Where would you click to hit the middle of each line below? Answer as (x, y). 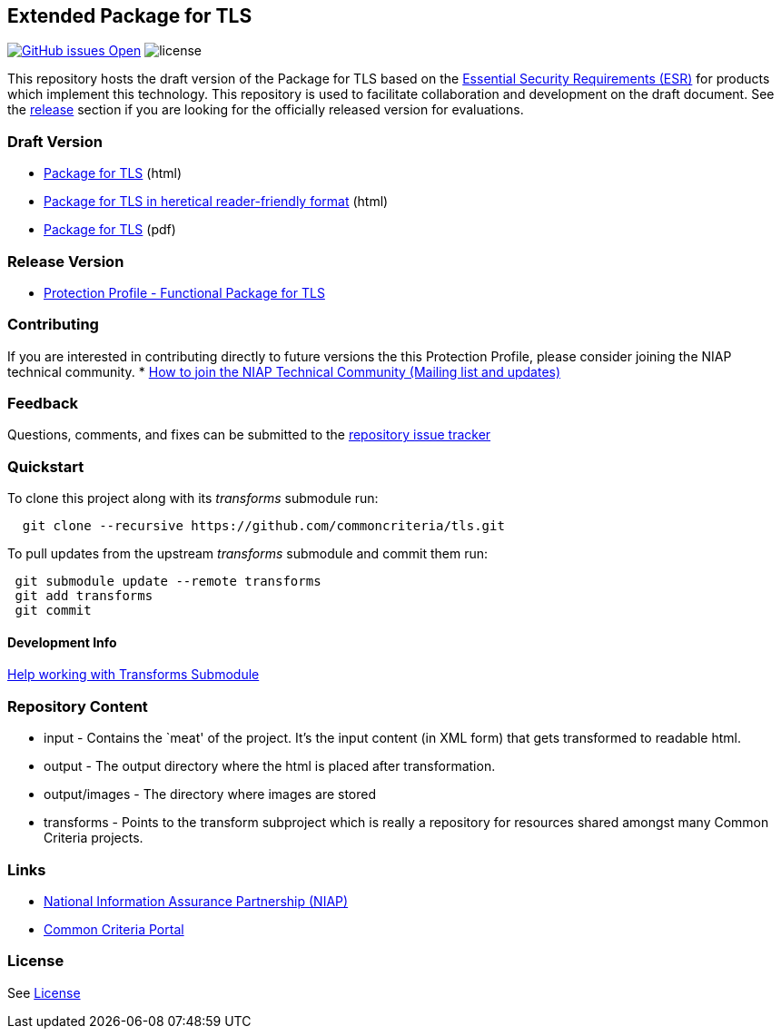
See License (44, 992)
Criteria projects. (94, 838)
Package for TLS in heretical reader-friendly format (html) (216, 202)
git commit (53, 611)
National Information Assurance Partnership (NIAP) (196, 901)
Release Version (66, 261)
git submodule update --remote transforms (168, 582)
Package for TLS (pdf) (110, 230)
